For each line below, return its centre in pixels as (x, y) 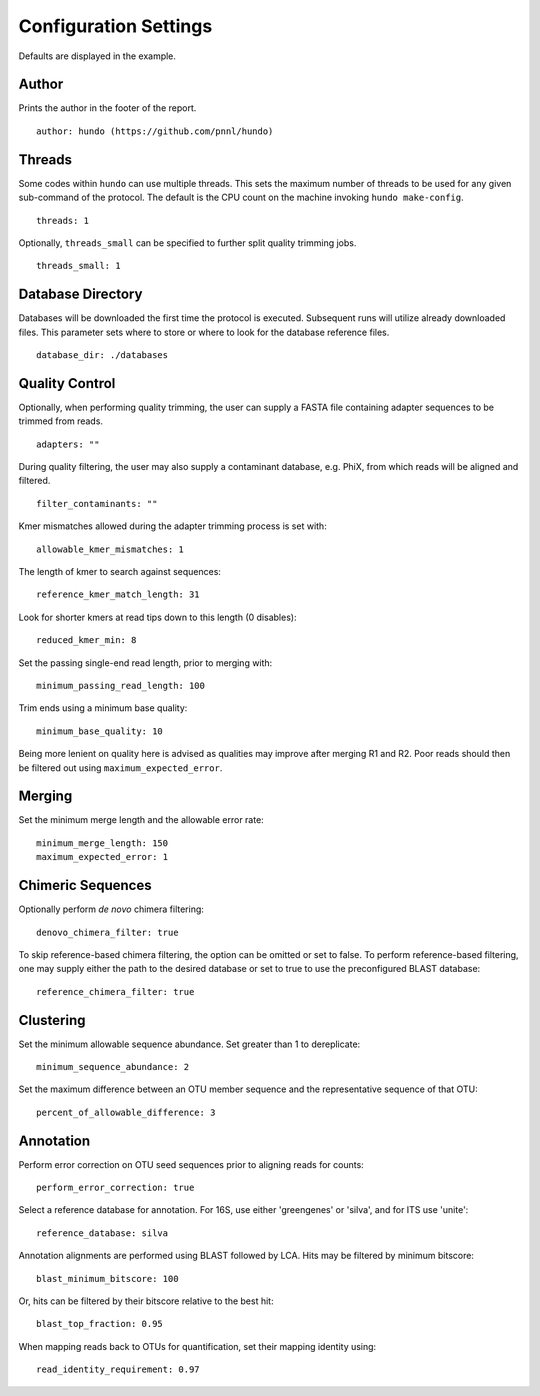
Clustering (52, 1020)
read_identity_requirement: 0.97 (118, 1369)
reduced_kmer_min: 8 (86, 640)
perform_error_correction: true (115, 1188)
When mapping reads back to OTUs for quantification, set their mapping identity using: (197, 1346)
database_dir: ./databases (102, 355)
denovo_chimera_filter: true (107, 932)
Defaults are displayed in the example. (97, 56)
